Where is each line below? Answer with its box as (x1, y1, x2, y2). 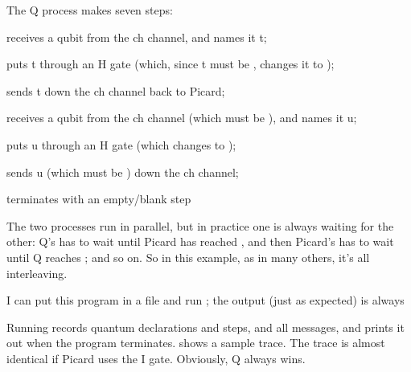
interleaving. (6, 264, 68, 281)
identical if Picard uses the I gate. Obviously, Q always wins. (6, 350, 306, 366)
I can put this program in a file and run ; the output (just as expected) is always (6, 292, 405, 309)
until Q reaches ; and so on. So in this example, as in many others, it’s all (6, 248, 370, 265)
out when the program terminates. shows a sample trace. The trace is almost (6, 334, 385, 351)
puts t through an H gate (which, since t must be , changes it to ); (6, 55, 335, 72)
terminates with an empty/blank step (6, 190, 191, 207)
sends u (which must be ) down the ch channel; (6, 163, 239, 180)
